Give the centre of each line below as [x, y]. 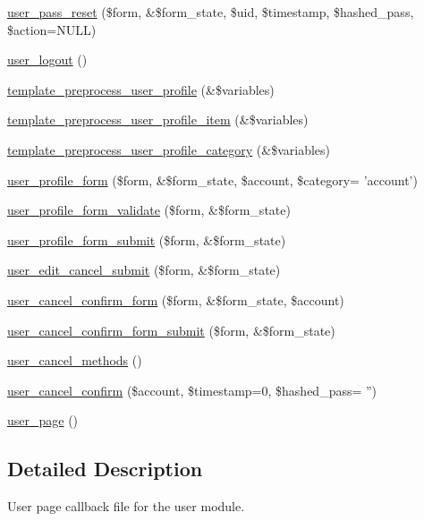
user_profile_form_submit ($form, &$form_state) [147, 239]
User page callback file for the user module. [126, 506]
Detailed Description [105, 469]
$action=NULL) [52, 29]
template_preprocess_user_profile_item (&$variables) [158, 120]
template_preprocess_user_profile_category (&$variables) [169, 149]
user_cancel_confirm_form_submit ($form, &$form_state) [171, 330]
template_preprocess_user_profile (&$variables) [141, 89]
